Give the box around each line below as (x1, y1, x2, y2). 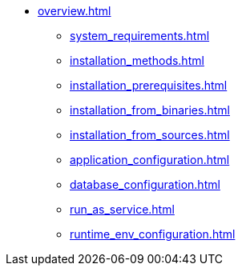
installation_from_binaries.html (70, 103, 230, 117)
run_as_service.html (70, 202, 175, 216)
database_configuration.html (70, 178, 220, 191)
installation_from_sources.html (70, 128, 230, 142)
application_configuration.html (70, 153, 230, 166)
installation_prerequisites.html (70, 78, 228, 92)
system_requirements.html (70, 29, 210, 42)
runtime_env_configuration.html (70, 227, 236, 241)
